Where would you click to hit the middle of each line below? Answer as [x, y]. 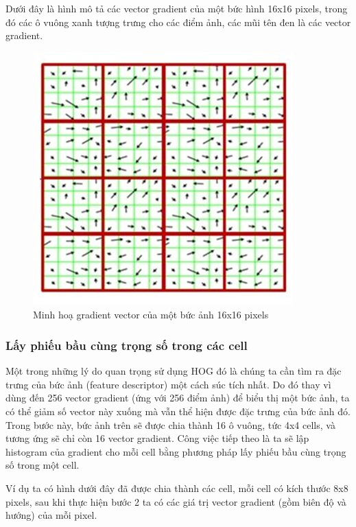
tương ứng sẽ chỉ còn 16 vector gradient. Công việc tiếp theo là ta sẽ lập [157, 438]
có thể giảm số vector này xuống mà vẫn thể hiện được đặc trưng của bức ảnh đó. [178, 411]
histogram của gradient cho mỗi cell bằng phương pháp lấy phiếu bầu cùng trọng [176, 451]
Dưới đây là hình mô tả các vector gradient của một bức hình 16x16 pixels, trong [177, 8]
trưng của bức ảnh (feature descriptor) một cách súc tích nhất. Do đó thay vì [168, 384]
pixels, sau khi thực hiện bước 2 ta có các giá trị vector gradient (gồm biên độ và [176, 501]
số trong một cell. [43, 465]
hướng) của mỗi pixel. [51, 515]
